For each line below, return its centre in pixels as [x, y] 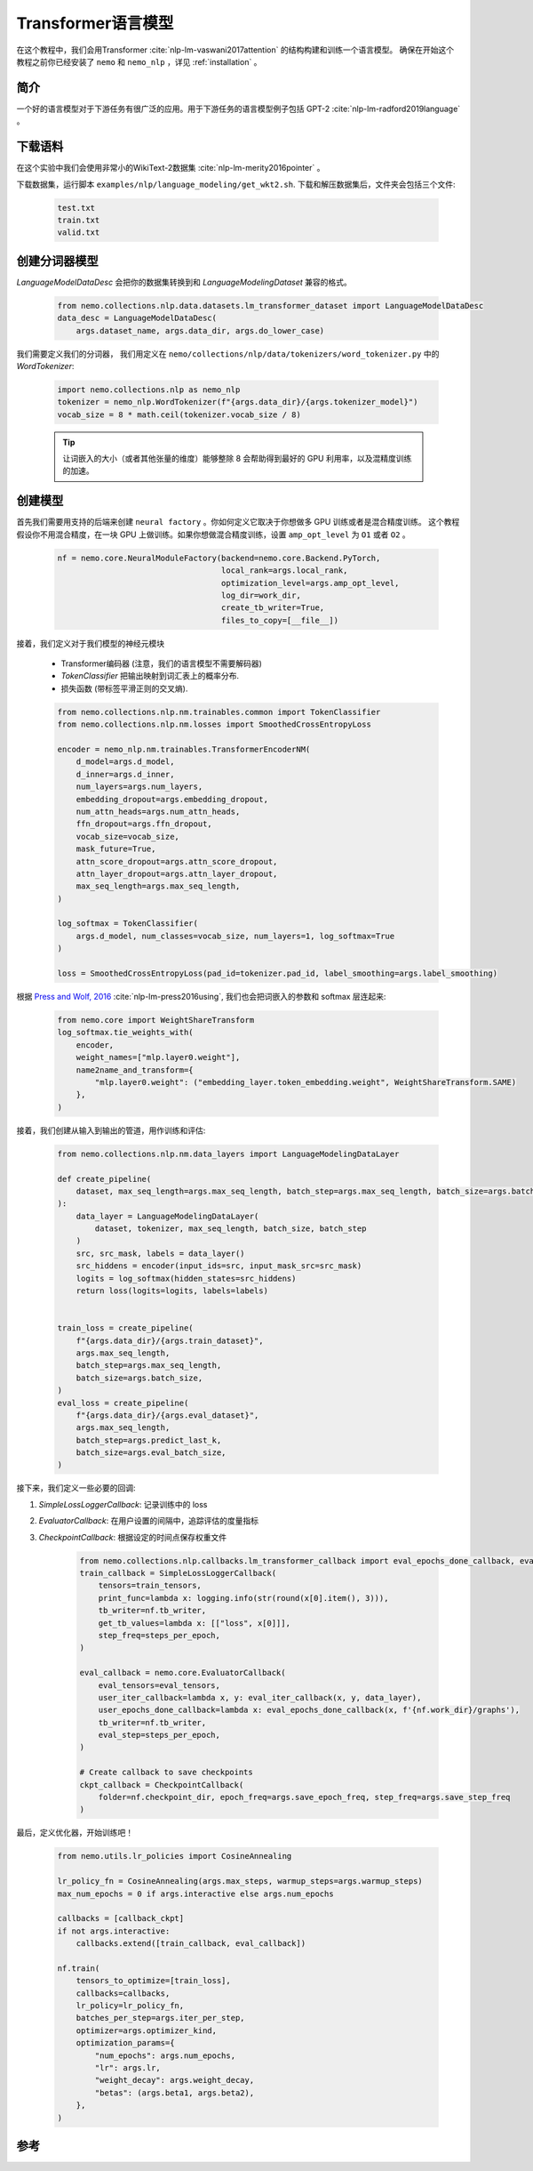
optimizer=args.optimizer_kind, [147, 2030]
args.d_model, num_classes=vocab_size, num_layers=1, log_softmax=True [235, 936]
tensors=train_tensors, [150, 1586]
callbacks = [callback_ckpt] [121, 1918]
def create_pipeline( [104, 1179]
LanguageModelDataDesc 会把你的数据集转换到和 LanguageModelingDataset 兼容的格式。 [184, 282]
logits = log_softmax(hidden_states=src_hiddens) [186, 1278]
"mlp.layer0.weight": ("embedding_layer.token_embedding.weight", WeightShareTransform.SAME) [306, 1082]
